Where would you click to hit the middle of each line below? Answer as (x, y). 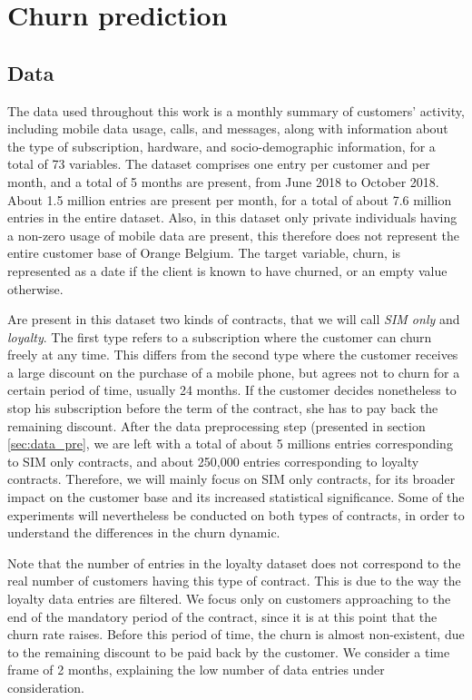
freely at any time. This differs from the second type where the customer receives (233, 355)
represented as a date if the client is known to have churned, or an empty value (227, 270)
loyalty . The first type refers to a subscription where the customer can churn (220, 336)
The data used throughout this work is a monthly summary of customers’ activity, (236, 110)
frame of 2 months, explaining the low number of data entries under (196, 670)
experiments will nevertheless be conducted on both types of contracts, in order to (236, 514)
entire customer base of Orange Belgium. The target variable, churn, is (204, 253)
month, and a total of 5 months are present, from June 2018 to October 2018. (223, 181)
